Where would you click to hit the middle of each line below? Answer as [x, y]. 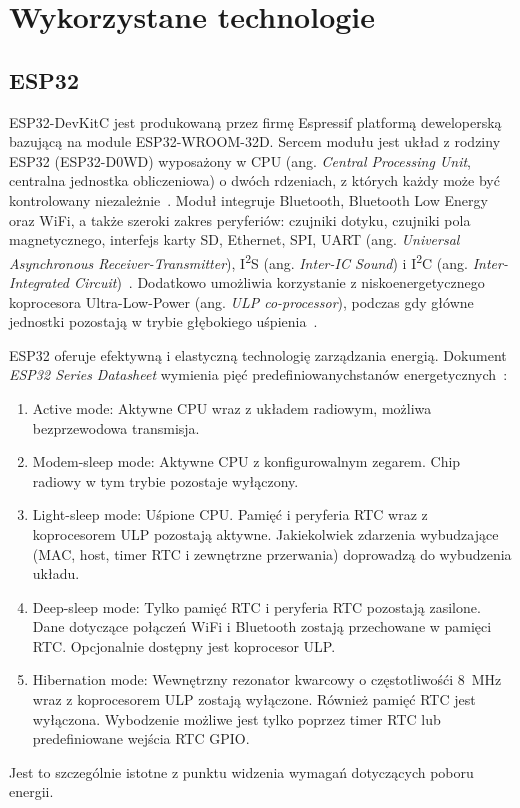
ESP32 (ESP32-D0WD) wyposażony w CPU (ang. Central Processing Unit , [240, 160]
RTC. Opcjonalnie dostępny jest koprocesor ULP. [184, 645]
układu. [56, 573]
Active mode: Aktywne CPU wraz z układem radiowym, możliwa [232, 407]
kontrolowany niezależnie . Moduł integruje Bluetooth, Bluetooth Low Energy [248, 199]
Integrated [39, 281]
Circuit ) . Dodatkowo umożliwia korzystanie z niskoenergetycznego [279, 281]
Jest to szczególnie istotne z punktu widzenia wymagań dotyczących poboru [241, 771]
